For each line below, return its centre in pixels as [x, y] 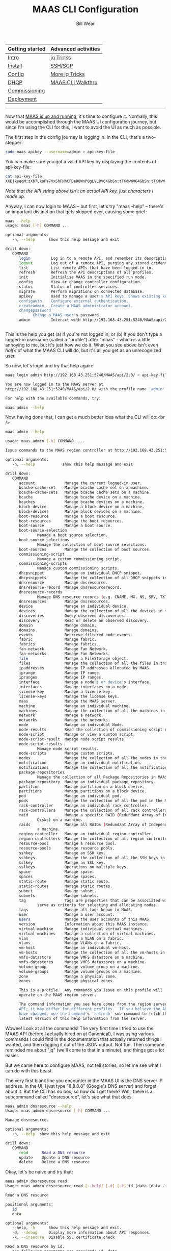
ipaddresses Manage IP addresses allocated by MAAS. [85, 668]
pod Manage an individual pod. [70, 796]
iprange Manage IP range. [60, 673]
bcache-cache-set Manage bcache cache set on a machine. [84, 488]
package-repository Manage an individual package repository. [87, 782]
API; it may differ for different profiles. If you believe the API [94, 1009]
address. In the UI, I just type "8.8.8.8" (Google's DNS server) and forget [81, 1086]
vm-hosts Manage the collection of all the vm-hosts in [92, 953]
